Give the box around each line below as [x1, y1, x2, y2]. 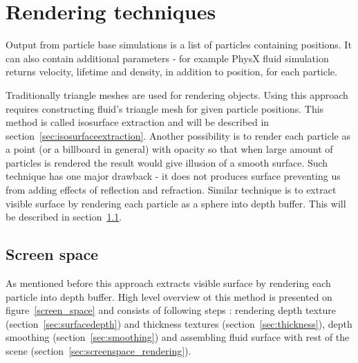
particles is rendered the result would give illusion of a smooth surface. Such [6, 155, 328, 169]
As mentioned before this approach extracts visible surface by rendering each [6, 276, 331, 290]
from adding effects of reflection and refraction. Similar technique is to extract [6, 183, 337, 197]
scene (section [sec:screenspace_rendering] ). [6, 344, 191, 358]
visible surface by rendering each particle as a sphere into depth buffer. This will [6, 196, 346, 210]
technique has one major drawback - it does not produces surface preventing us [6, 169, 341, 183]
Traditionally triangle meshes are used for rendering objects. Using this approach [6, 87, 348, 102]
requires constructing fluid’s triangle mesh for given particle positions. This [6, 101, 324, 115]
